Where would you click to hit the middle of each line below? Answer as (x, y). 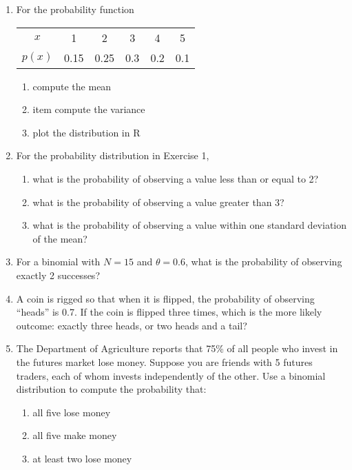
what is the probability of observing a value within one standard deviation (189, 225)
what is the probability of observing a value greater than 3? (158, 202)
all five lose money (72, 412)
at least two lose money (82, 458)
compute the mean (72, 86)
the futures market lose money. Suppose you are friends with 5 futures (164, 361)
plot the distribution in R (86, 132)
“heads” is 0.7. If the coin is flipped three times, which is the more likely (169, 312)
